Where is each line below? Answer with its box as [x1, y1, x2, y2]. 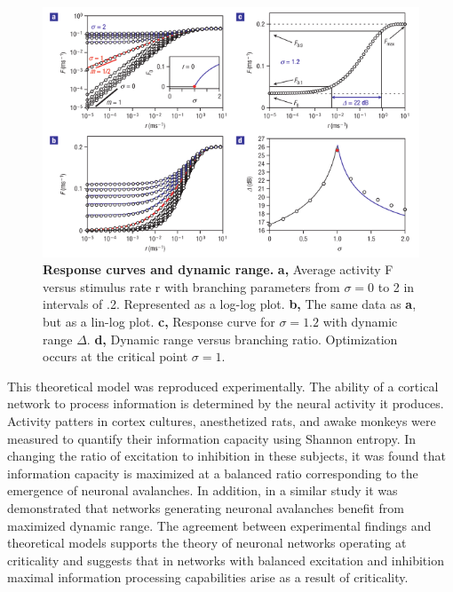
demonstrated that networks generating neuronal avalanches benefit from [7, 499, 404, 517]
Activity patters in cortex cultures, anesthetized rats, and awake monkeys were [7, 412, 436, 430]
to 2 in [377, 277, 415, 296]
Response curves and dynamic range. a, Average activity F [43, 260, 393, 279]
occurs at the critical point [43, 347, 188, 366]
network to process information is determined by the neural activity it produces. [7, 394, 444, 413]
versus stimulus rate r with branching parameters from [43, 277, 340, 296]
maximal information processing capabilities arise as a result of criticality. [7, 568, 409, 587]
